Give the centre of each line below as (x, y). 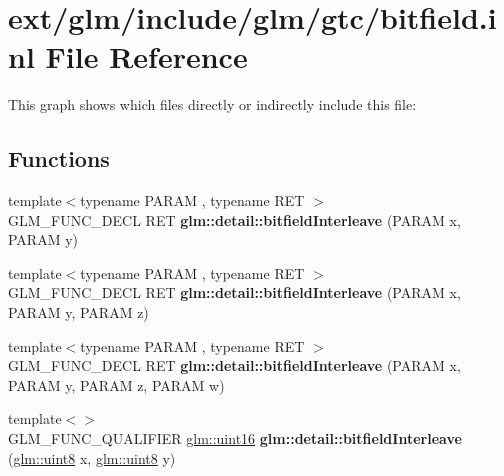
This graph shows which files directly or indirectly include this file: (212, 104)
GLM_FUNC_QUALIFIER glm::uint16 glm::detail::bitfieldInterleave (235, 438)
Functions (59, 158)
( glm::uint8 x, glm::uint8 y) (92, 457)
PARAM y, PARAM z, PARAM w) (116, 384)
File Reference (146, 56)
